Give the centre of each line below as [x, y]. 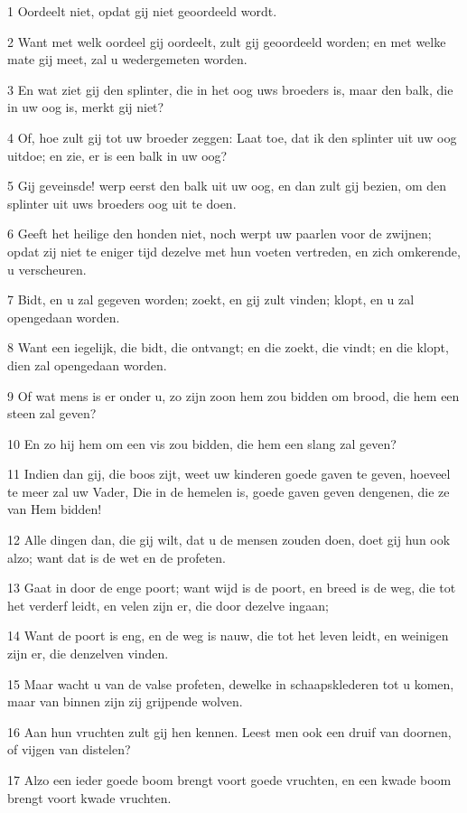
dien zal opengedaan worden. [87, 364]
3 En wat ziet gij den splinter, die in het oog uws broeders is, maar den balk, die [230, 89]
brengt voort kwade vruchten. [89, 797]
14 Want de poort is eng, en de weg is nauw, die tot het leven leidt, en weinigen [228, 635]
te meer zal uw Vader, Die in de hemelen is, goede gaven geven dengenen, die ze [229, 491]
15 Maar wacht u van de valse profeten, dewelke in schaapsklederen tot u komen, [231, 683]
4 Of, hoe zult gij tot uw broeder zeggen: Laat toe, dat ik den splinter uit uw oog [232, 137]
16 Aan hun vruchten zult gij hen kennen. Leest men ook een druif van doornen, [229, 731]
